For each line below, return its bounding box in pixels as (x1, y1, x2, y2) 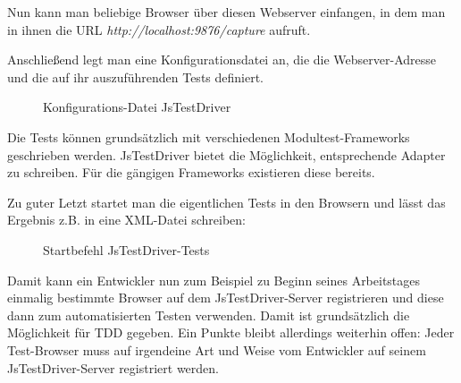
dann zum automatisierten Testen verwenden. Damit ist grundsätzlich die (7, 305, 410, 324)
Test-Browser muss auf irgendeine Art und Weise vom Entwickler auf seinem (7, 340, 426, 359)
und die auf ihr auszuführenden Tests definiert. (7, 67, 264, 86)
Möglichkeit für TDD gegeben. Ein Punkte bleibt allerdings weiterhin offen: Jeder (7, 323, 455, 342)
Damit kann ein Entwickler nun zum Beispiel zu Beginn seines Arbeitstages (7, 270, 421, 289)
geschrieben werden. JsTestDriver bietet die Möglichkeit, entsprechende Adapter (7, 145, 446, 164)
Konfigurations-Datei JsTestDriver (43, 98, 231, 116)
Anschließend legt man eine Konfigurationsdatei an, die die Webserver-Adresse (7, 50, 437, 69)
